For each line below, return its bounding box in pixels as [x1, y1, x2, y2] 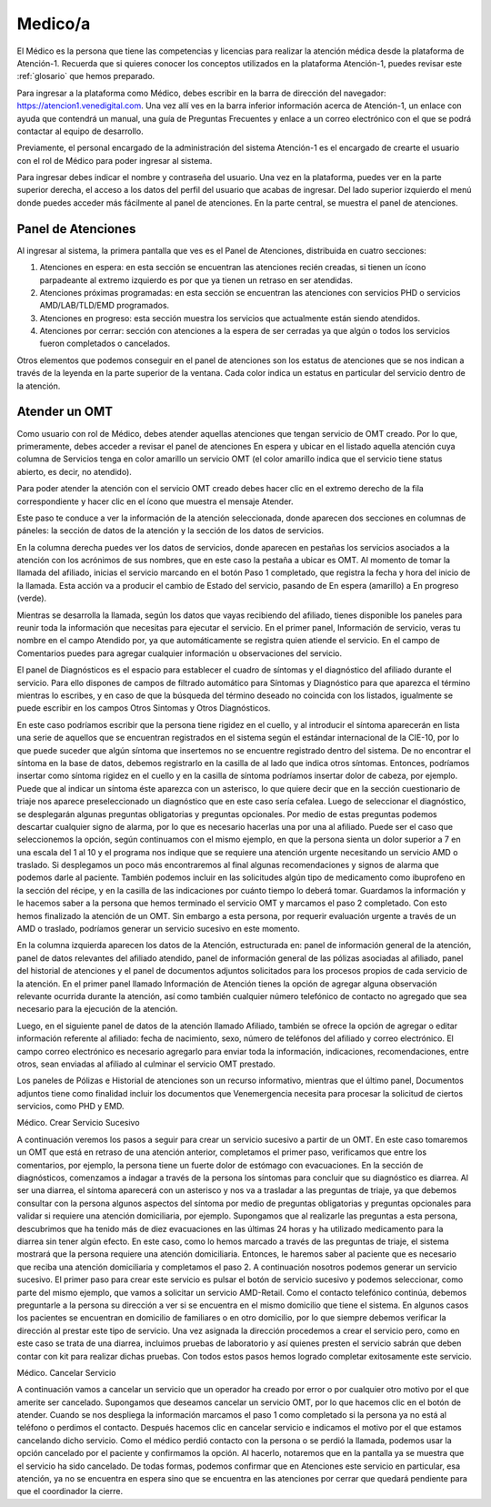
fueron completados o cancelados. [39, 338, 171, 349]
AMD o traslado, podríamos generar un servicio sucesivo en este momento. [16, 924, 300, 935]
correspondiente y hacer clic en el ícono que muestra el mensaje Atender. [16, 496, 294, 507]
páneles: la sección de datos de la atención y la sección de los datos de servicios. [16, 525, 325, 536]
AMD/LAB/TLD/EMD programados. [39, 300, 170, 311]
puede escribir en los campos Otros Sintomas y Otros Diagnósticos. [16, 703, 271, 713]
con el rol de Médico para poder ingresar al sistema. [16, 155, 213, 166]
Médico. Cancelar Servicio [16, 1367, 116, 1378]
